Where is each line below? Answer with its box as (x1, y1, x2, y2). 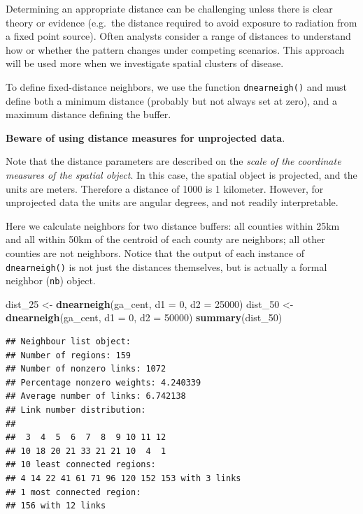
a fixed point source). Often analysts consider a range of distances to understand (6, 29, 351, 43)
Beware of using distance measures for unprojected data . (6, 130, 285, 145)
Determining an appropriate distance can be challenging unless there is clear (6, 1, 333, 15)
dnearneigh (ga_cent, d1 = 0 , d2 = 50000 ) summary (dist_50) (6, 310, 283, 325)
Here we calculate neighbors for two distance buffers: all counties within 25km (6, 218, 340, 233)
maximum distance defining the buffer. (6, 107, 171, 122)
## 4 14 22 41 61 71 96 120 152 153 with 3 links (6, 473, 241, 483)
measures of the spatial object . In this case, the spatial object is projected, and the (6, 168, 357, 182)
